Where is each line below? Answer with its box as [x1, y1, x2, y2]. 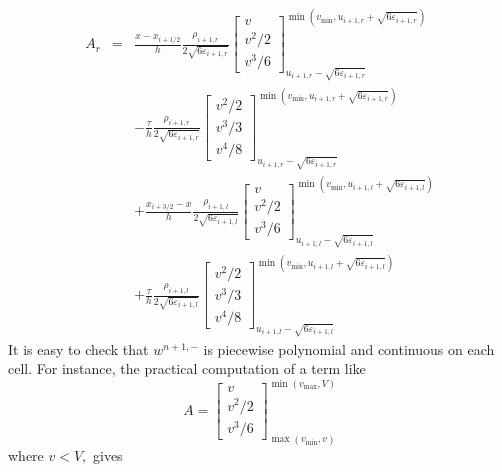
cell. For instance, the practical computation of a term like [8, 358, 366, 379]
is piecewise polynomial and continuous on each [203, 338, 495, 359]
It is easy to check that [8, 338, 149, 359]
